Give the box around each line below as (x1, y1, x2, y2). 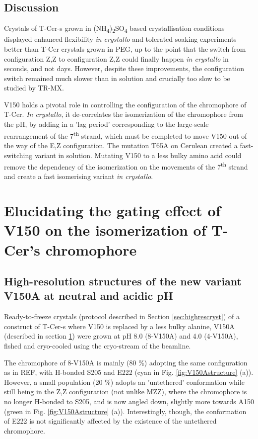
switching (4, 150, 33, 160)
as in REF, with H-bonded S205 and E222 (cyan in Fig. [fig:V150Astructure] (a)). (4, 367, 254, 377)
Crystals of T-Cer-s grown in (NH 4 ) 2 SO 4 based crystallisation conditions (4, 23, 225, 34)
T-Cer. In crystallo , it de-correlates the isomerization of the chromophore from (4, 109, 243, 119)
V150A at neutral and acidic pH (4, 288, 173, 303)
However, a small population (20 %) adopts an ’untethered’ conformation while (4, 376, 245, 387)
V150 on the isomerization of (4, 220, 206, 240)
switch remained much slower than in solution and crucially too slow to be (4, 73, 230, 83)
